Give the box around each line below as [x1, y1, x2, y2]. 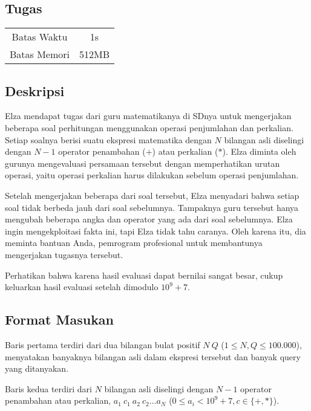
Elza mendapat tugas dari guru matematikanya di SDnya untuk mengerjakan [5, 109, 292, 122]
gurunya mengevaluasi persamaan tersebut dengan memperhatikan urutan [5, 157, 280, 169]
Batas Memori [10, 47, 70, 62]
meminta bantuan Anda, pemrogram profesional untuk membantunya [5, 236, 263, 249]
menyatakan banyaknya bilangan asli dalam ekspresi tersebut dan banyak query [5, 350, 301, 363]
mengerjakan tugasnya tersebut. [5, 248, 123, 261]
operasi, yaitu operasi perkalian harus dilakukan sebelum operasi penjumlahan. [5, 169, 299, 181]
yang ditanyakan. [5, 362, 69, 375]
